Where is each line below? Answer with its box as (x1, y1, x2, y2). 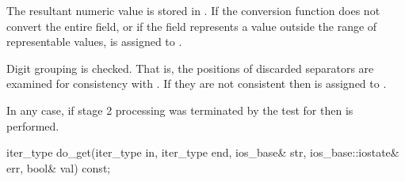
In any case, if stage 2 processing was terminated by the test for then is (6, 101, 353, 118)
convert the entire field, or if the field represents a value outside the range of (6, 17, 377, 34)
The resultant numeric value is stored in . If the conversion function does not (6, 2, 380, 18)
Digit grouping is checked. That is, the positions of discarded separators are (6, 59, 374, 76)
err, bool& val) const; (6, 159, 111, 176)
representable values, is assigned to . (6, 33, 182, 50)
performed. (6, 117, 59, 134)
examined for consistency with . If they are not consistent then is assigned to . (6, 75, 387, 92)
